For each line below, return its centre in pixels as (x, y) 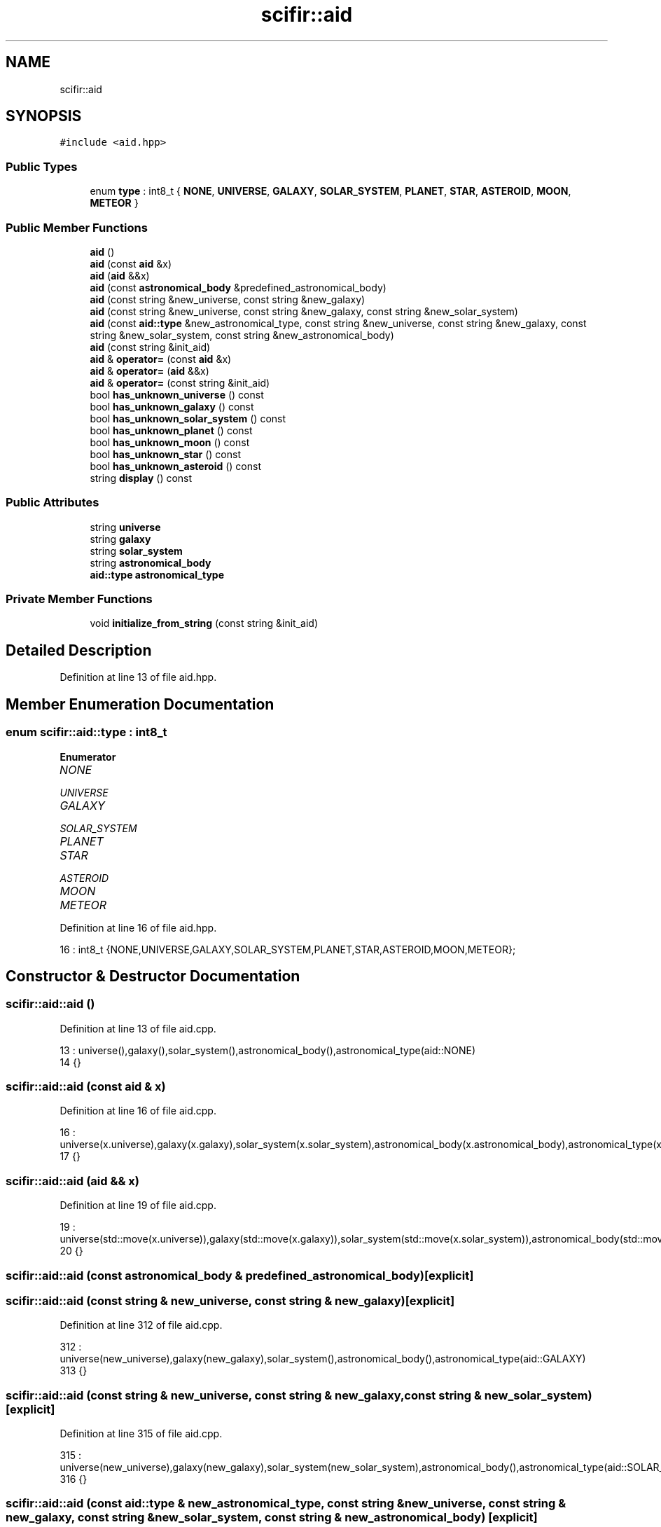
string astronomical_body (151, 562)
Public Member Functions (77, 227)
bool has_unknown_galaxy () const (172, 406)
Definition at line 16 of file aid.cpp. (138, 1111)
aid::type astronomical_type (157, 574)
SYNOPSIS (44, 116)
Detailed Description (79, 650)
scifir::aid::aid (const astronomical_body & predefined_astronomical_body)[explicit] (240, 1275)
